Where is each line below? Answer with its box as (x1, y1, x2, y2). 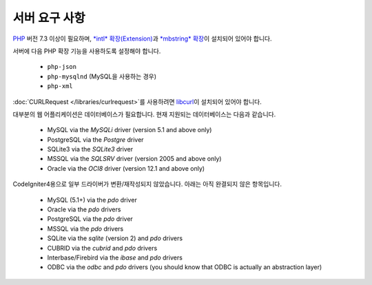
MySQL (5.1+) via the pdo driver (47, 196, 137, 204)
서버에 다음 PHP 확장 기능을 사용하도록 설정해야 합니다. (12, 47, 161, 55)
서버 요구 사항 (12, 10, 85, 25)
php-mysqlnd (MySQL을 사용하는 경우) (47, 72, 157, 81)
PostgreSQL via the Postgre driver (47, 135, 144, 144)
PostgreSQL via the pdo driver (47, 215, 134, 223)
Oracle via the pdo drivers (47, 205, 121, 213)
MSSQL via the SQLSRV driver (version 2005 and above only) (47, 155, 222, 163)
